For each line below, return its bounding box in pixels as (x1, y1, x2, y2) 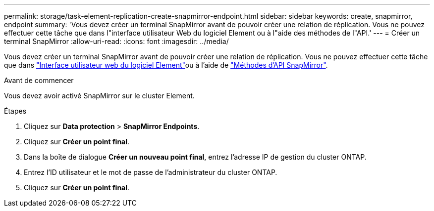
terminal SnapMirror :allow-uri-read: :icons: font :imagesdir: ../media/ (4, 37, 229, 45)
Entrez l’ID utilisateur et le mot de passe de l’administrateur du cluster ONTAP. (24, 168, 277, 176)
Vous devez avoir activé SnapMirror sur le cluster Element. (4, 91, 195, 100)
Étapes (4, 107, 27, 115)
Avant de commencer (4, 76, 74, 84)
